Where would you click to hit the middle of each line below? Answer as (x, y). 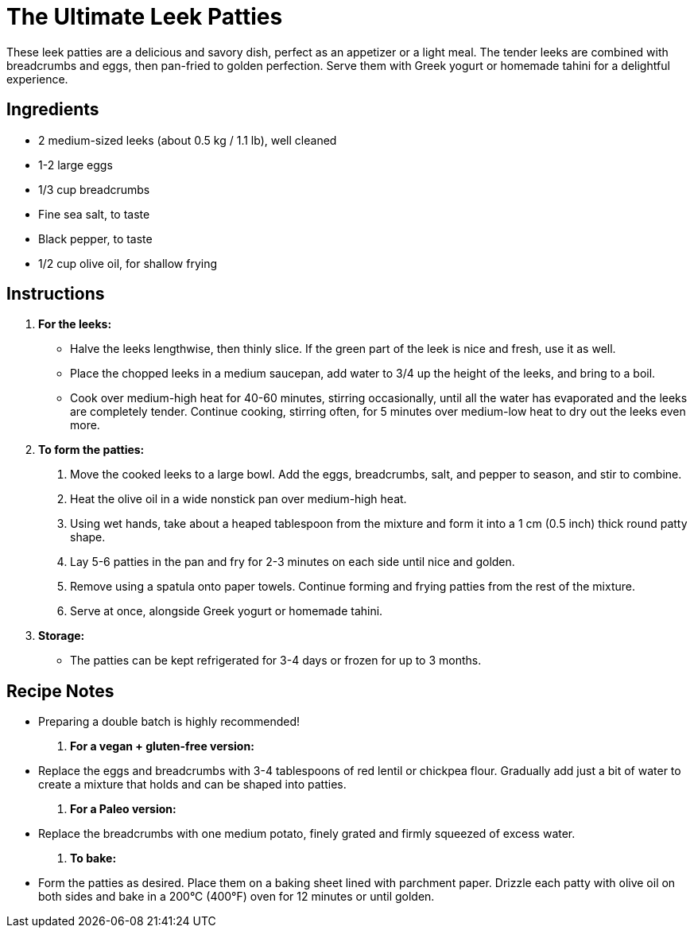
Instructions (56, 294)
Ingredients (53, 110)
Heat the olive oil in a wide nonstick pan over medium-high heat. (238, 499)
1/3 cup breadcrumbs (94, 189)
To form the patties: (91, 450)
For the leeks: (75, 324)
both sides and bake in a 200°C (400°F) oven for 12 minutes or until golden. (237, 897)
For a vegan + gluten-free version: (162, 746)
